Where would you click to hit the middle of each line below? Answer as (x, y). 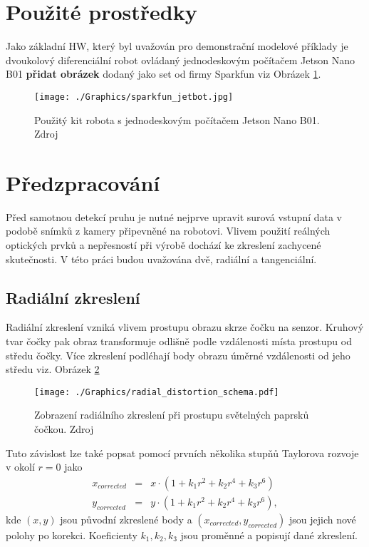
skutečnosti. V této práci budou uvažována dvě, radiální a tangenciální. (161, 259)
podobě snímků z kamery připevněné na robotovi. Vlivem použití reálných (168, 231)
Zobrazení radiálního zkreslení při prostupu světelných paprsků (172, 415)
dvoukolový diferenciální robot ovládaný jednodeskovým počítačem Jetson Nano (181, 60)
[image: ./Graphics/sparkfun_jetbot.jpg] (134, 97)
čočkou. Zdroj (64, 429)
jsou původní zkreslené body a (126, 519)
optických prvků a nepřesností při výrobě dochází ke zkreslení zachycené (163, 245)
